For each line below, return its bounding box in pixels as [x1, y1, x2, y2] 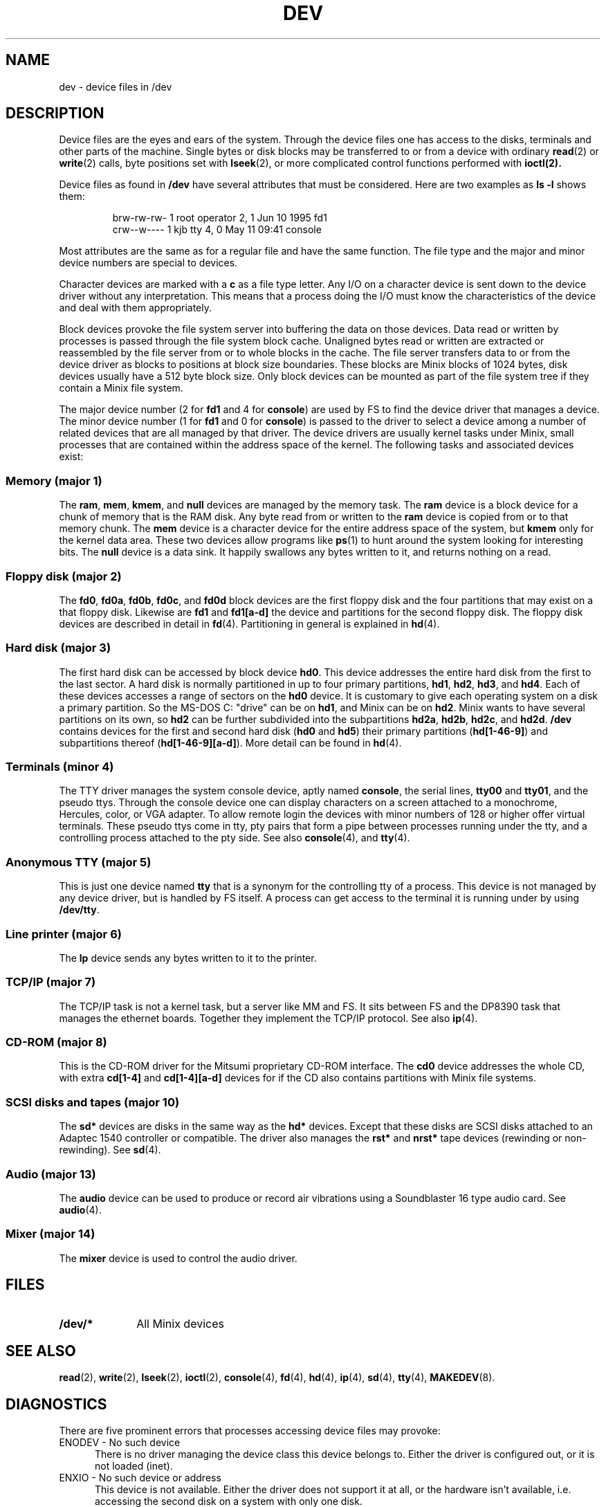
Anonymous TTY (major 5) [6, 855, 151, 869]
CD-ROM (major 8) [6, 1035, 107, 1050]
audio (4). [59, 1203, 102, 1216]
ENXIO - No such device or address [59, 1472, 221, 1484]
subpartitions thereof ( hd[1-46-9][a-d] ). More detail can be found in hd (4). [59, 736, 402, 749]
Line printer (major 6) [6, 926, 122, 941]
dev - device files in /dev [59, 80, 172, 93]
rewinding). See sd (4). [59, 1144, 161, 1156]
